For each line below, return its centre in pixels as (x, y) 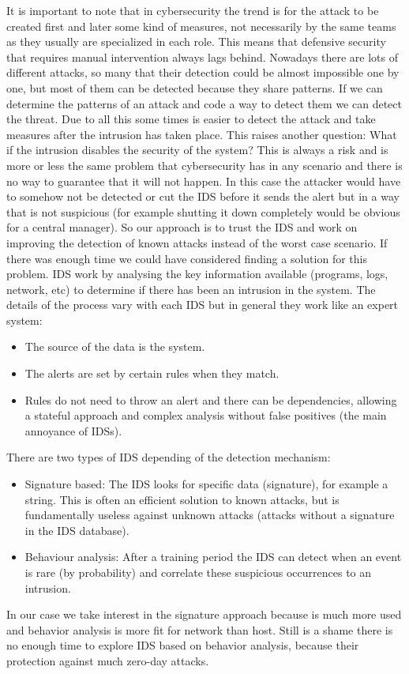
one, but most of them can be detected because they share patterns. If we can (195, 87)
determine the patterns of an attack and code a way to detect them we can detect (204, 103)
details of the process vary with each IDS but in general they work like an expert (203, 305)
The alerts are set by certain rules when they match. (152, 373)
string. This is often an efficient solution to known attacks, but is (182, 499)
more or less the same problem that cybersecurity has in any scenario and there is (204, 165)
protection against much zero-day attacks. (108, 660)
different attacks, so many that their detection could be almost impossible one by (203, 72)
